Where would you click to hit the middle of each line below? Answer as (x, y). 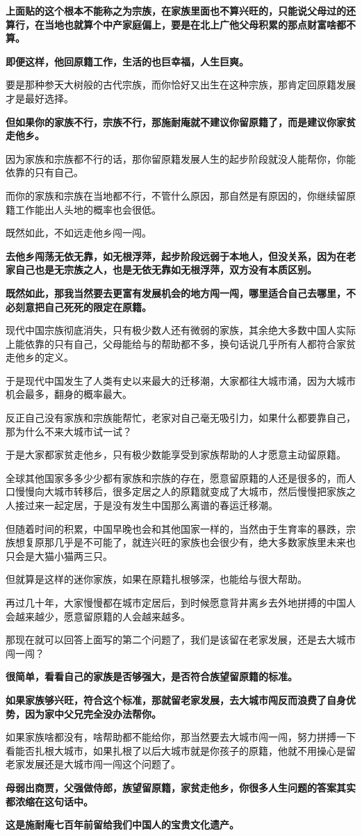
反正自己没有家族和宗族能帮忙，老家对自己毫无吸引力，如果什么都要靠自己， (181, 418)
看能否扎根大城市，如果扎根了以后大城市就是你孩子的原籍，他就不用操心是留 (181, 750)
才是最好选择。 (40, 98)
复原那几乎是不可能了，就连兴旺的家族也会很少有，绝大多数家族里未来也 (190, 542)
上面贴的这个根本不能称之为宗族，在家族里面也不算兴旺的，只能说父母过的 (176, 10)
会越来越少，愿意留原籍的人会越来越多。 (98, 616)
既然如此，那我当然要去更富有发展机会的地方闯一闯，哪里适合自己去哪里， (176, 292)
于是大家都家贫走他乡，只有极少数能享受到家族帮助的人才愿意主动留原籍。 (176, 455)
